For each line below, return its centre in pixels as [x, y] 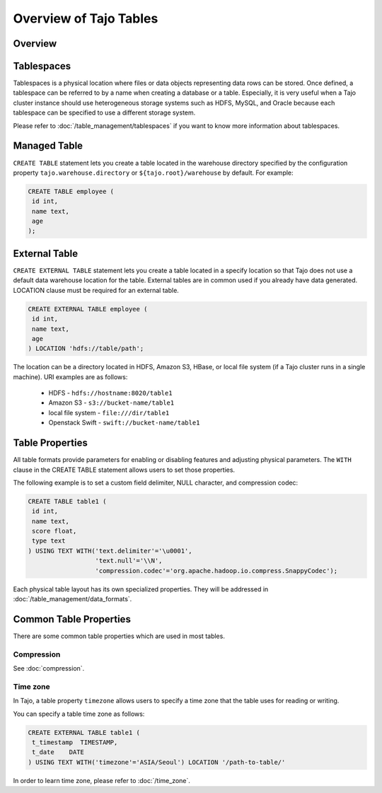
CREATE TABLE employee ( [71, 191]
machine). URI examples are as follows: [70, 377]
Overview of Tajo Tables [86, 18]
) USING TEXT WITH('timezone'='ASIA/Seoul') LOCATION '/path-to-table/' [157, 762]
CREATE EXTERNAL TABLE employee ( [88, 309]
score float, [54, 531]
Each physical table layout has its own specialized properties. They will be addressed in [141, 589]
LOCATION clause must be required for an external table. [96, 290]
